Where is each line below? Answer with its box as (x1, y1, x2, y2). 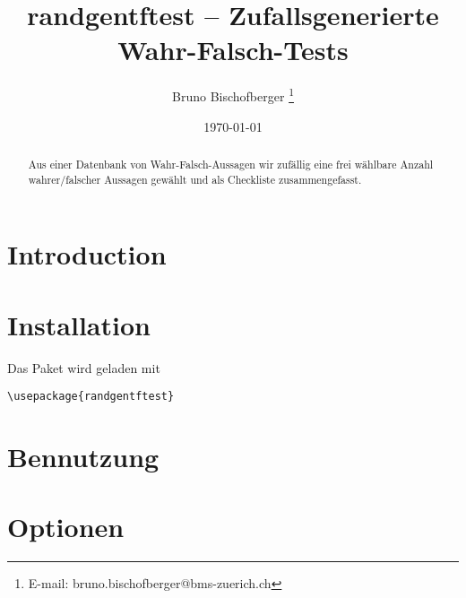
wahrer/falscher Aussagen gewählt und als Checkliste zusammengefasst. (28, 171, 362, 186)
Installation (7, 306, 151, 342)
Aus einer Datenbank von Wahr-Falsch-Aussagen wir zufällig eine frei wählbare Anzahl (28, 156, 434, 171)
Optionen (7, 508, 125, 545)
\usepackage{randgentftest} (7, 390, 175, 403)
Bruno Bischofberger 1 (172, 84, 294, 105)
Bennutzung (7, 438, 160, 475)
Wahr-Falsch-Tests (117, 31, 349, 68)
